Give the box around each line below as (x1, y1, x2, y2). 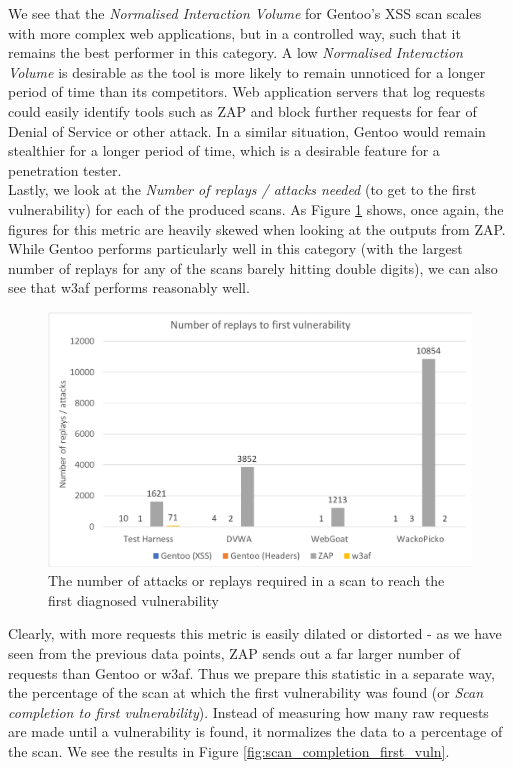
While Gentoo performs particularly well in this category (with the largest (8, 238, 463, 259)
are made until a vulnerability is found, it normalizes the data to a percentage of (8, 721, 503, 742)
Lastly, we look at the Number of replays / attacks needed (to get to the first (8, 179, 477, 200)
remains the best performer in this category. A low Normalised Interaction (8, 42, 463, 63)
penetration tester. (8, 159, 122, 180)
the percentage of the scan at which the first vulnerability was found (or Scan (8, 682, 484, 703)
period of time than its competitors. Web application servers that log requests (8, 81, 486, 102)
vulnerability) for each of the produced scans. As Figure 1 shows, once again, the (8, 198, 504, 219)
